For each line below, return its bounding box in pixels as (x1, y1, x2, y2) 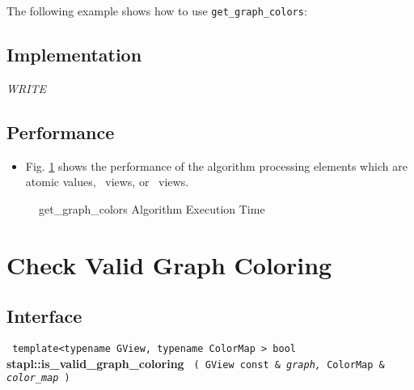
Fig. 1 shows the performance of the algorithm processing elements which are (25, 157, 408, 174)
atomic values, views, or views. (25, 173, 189, 190)
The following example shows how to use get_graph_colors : (6, 2, 307, 19)
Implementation (6, 42, 142, 67)
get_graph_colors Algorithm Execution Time (39, 200, 265, 217)
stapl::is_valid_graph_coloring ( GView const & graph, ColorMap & (6, 354, 385, 371)
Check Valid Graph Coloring (6, 248, 332, 281)
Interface (6, 303, 82, 329)
